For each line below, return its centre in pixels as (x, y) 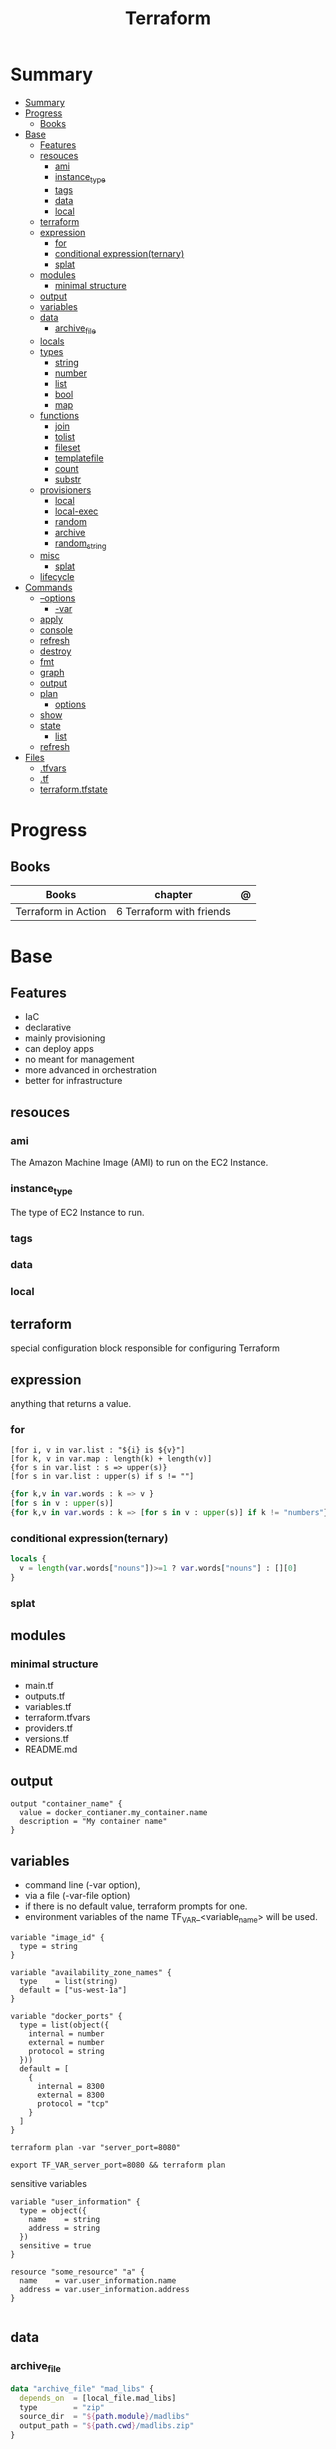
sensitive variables (49, 2183)
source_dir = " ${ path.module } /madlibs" (104, 2417)
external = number (66, 2042)
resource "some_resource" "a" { (77, 2272)
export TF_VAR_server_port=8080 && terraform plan (118, 2165)
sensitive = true (55, 2245)
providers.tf (48, 1728)
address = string (64, 2228)
